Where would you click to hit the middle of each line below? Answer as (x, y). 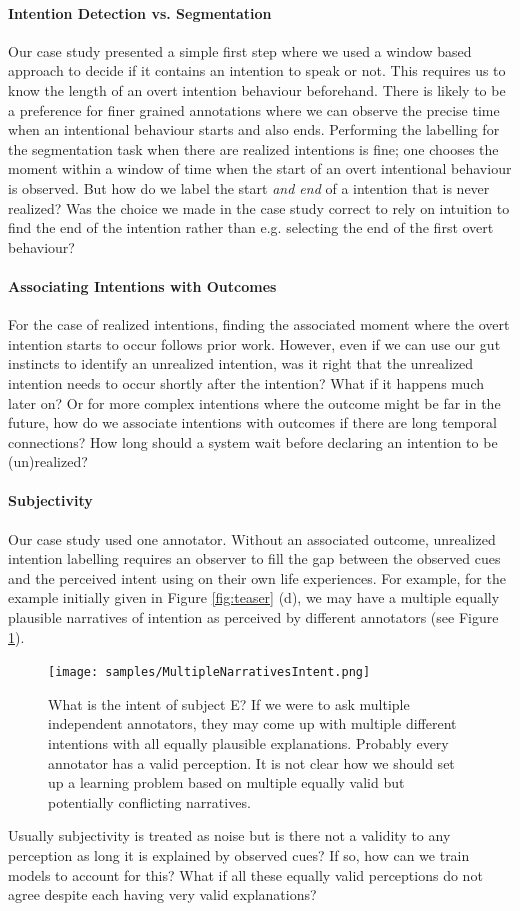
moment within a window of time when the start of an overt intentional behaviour (260, 168)
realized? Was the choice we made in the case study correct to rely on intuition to (259, 207)
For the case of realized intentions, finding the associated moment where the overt (259, 324)
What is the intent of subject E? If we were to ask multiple (229, 703)
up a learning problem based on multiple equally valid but (226, 782)
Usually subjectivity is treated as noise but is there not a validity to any (229, 835)
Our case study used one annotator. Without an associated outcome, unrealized (252, 538)
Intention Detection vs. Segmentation (140, 12)
